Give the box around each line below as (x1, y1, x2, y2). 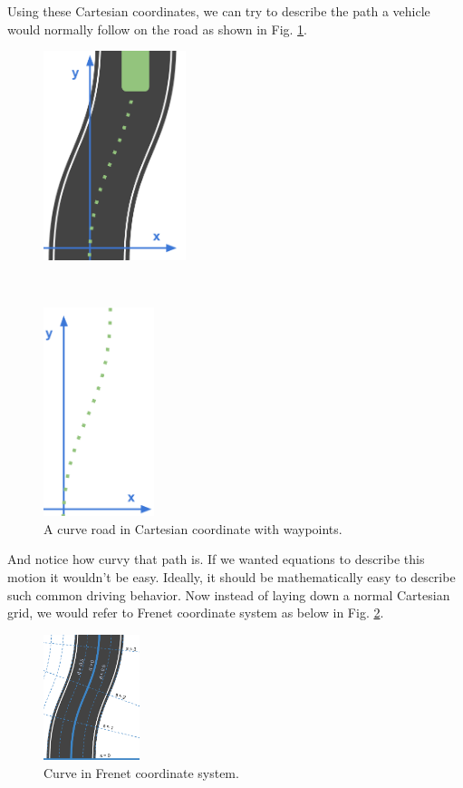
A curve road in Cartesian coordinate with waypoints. (43, 519, 342, 538)
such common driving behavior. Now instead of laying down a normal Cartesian (7, 585, 450, 604)
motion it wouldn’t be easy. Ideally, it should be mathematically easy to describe (7, 567, 456, 586)
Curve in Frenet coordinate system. (43, 763, 239, 782)
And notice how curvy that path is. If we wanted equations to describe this (7, 550, 425, 569)
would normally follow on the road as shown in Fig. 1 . (7, 19, 308, 38)
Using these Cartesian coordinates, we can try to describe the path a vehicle (7, 2, 430, 20)
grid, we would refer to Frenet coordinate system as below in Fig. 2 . (7, 603, 384, 622)
